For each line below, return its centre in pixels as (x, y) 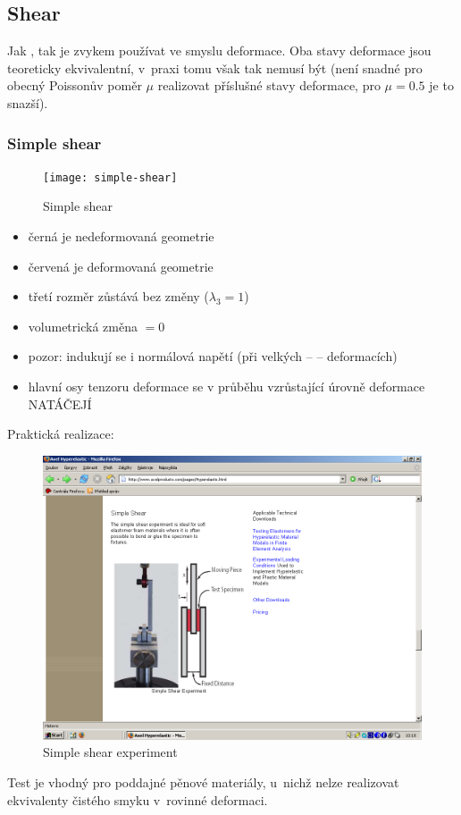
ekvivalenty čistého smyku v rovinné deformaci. (138, 799)
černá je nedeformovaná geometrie (121, 236)
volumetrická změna (83, 326)
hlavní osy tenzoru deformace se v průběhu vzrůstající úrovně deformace (226, 386)
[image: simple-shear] (110, 177)
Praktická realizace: (61, 434)
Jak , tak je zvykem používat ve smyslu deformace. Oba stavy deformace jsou (219, 50)
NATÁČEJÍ (60, 403)
